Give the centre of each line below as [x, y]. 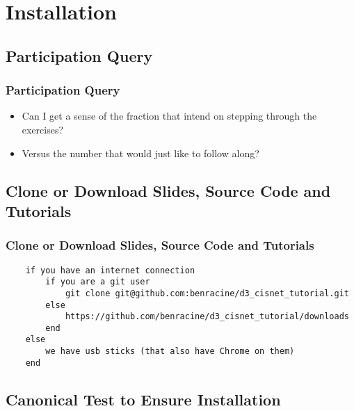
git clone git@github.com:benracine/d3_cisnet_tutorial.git [207, 293]
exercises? [43, 129]
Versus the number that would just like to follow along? [140, 153]
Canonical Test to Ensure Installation [143, 399]
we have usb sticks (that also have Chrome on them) [170, 352]
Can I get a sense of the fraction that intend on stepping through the [169, 116]
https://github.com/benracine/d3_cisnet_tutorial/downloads [207, 317]
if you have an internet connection [110, 270]
